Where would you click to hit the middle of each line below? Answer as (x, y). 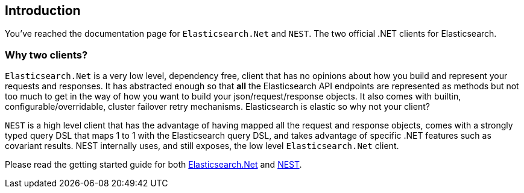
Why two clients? (46, 55)
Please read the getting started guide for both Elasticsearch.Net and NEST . (153, 165)
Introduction (43, 11)
